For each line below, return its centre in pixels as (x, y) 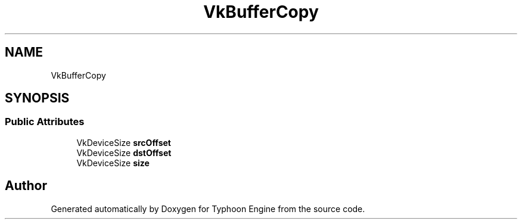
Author (26, 186)
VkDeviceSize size (113, 163)
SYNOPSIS (37, 98)
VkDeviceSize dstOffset (124, 153)
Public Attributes (45, 122)
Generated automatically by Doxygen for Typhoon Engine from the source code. (208, 209)
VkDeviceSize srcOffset (124, 142)
